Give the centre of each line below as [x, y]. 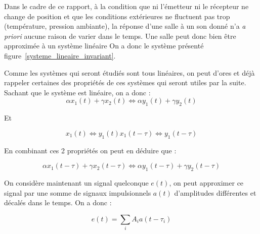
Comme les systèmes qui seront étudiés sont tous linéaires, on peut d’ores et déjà [129, 72]
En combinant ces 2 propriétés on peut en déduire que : [90, 150]
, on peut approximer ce [206, 182]
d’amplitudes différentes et [215, 192]
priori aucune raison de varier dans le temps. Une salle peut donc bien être [120, 36]
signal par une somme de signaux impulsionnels [78, 192]
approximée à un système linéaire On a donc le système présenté [104, 46]
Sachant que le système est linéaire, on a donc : [77, 92]
